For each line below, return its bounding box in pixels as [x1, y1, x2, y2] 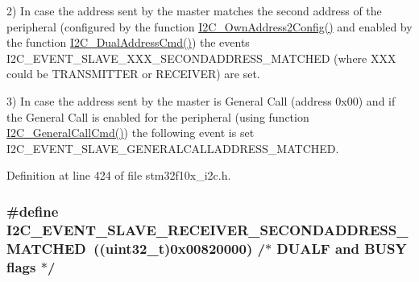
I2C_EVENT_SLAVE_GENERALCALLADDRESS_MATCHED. [6, 139, 339, 156]
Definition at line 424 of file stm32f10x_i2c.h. [6, 167, 231, 184]
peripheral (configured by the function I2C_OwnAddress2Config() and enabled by [6, 18, 413, 35]
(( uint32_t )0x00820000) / [93, 238, 265, 258]
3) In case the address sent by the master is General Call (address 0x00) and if [6, 92, 396, 109]
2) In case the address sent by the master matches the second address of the [6, 2, 382, 19]
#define [6, 201, 59, 221]
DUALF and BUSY [276, 238, 407, 258]
